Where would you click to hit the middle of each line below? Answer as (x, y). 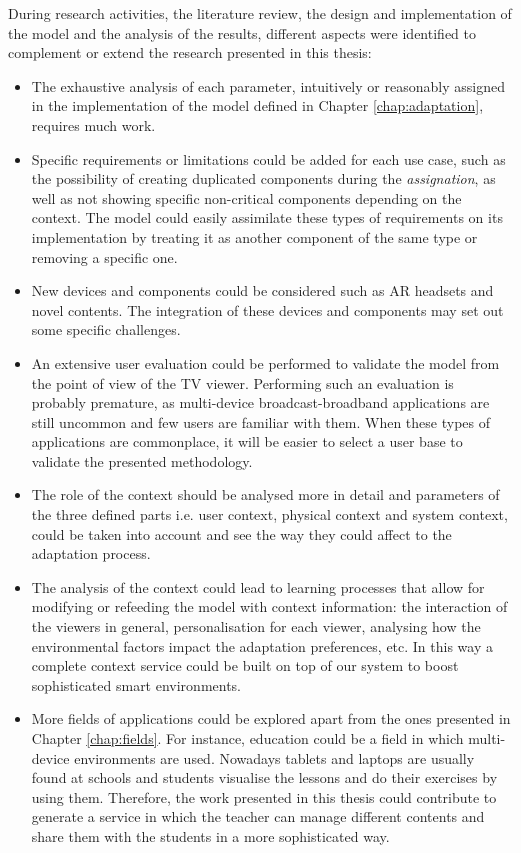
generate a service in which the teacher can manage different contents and (258, 816)
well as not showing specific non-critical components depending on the (246, 197)
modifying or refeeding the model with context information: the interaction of (269, 606)
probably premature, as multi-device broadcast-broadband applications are (260, 402)
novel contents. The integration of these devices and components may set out (267, 309)
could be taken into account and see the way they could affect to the (241, 533)
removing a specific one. (104, 256)
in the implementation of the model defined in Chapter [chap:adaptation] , (257, 105)
